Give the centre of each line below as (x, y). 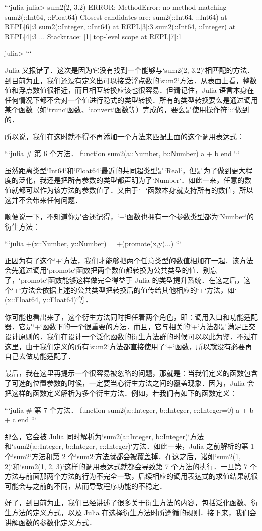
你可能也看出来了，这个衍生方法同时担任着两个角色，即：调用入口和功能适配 (131, 316)
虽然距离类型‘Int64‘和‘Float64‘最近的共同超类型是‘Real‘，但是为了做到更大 (125, 170)
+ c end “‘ (21, 420)
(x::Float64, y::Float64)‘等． (49, 300)
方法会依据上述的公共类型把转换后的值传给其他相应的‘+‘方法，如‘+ (132, 290)
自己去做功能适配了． (40, 356)
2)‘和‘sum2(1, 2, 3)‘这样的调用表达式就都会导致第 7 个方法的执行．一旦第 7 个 (131, 466)
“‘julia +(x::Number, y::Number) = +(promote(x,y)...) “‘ (93, 243)
